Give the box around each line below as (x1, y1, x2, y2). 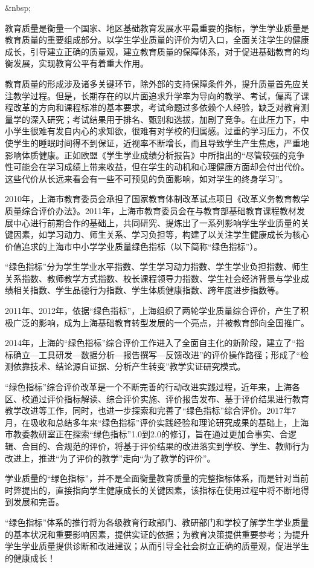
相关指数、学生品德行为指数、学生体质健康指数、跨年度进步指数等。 (13, 284, 284, 296)
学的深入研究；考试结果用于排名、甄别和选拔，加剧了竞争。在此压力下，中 (13, 113, 309, 125)
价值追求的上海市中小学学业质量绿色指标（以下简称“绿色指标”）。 (5, 240, 263, 252)
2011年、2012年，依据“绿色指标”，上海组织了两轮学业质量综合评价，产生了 (5, 304, 301, 317)
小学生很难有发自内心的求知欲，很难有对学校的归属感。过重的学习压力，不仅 (5, 125, 309, 137)
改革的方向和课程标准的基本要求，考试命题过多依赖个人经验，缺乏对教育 (13, 101, 301, 114)
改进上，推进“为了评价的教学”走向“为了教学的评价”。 (5, 451, 216, 464)
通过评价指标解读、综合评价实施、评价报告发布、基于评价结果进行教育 (30, 392, 309, 405)
